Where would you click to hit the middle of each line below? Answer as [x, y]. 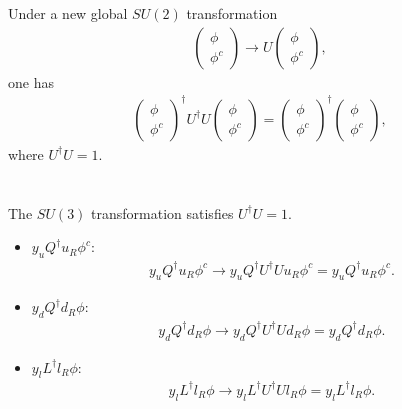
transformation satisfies [162, 212]
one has [31, 81]
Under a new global [68, 13]
